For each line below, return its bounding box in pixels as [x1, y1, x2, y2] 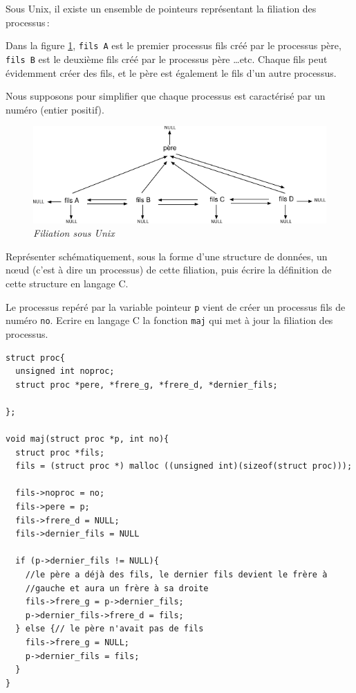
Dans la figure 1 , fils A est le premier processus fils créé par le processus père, [6, 38, 341, 53]
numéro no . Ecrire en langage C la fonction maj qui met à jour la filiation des [6, 313, 333, 327]
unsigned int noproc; [15, 366, 115, 377]
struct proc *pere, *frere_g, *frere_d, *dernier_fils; [15, 379, 278, 390]
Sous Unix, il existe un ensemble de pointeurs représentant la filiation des [6, 1, 317, 15]
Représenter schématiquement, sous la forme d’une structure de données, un [6, 249, 328, 263]
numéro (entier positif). [6, 102, 104, 116]
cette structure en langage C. [6, 276, 129, 290]
